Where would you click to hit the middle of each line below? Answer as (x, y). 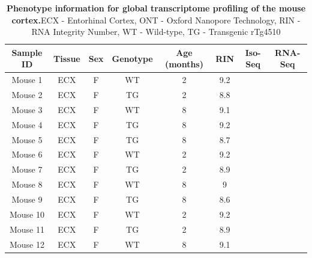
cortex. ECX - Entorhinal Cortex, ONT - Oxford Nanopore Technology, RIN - (156, 20)
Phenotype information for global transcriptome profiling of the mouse (156, 8)
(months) (184, 64)
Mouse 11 (27, 229)
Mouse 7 (27, 169)
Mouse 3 (27, 109)
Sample (27, 52)
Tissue (67, 58)
